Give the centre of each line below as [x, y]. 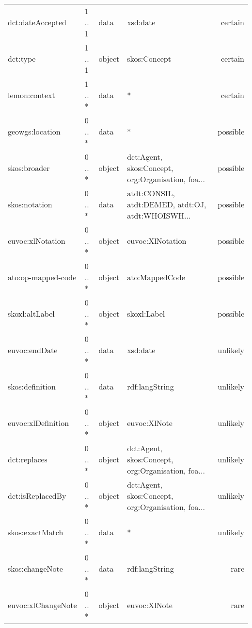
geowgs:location [34, 131]
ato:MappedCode [156, 277]
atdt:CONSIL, [151, 193]
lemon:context [31, 95]
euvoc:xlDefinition [39, 423]
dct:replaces [28, 459]
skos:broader [29, 168]
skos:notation [30, 204]
